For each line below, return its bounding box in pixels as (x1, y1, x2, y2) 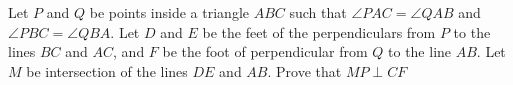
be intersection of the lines (26, 60, 188, 81)
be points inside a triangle (89, 2, 249, 22)
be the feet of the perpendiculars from (202, 21, 436, 42)
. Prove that (267, 60, 342, 81)
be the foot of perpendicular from (162, 41, 368, 62)
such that (289, 2, 347, 22)
